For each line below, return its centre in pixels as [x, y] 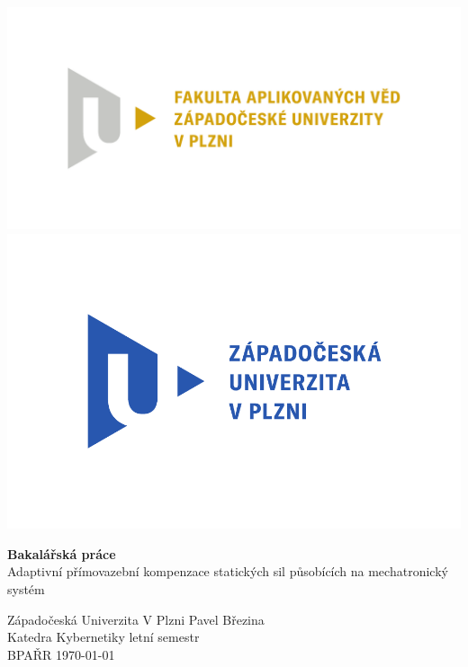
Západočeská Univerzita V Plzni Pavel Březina [136, 619]
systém [26, 589]
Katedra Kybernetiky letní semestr [103, 637]
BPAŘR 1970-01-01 [61, 654]
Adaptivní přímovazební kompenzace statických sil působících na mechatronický [228, 571]
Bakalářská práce [62, 553]
